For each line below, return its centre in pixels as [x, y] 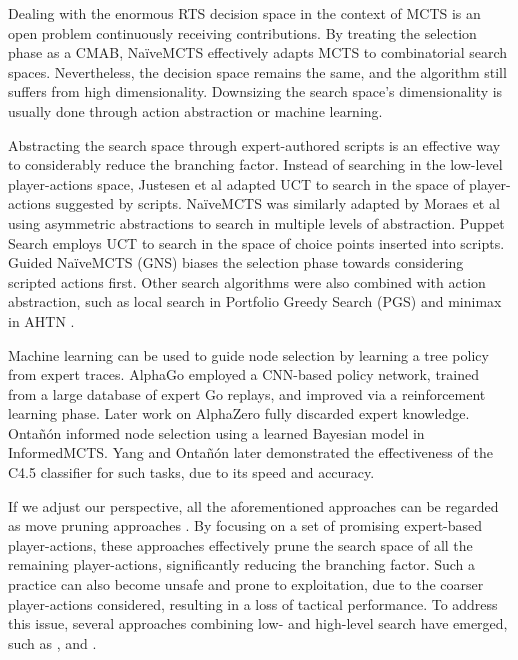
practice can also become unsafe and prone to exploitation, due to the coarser [246, 584]
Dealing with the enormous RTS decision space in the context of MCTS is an [244, 13]
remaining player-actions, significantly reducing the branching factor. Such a [242, 564]
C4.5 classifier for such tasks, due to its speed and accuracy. [191, 472]
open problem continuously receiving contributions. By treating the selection [242, 32]
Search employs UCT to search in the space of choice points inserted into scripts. [256, 242]
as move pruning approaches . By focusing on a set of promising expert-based [245, 525]
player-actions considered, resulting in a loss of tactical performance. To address [253, 603]
